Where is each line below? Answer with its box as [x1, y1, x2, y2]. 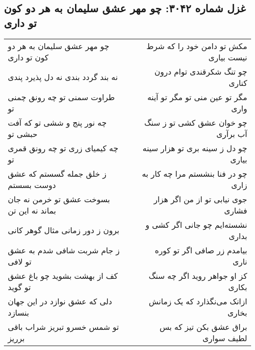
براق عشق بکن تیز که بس [159, 321, 247, 332]
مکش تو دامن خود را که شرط [146, 40, 247, 52]
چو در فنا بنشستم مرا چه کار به [142, 167, 247, 179]
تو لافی [8, 255, 32, 267]
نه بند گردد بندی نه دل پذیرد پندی [8, 71, 118, 83]
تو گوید [8, 281, 31, 293]
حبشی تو [8, 128, 38, 139]
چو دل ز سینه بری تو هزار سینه [142, 142, 247, 154]
